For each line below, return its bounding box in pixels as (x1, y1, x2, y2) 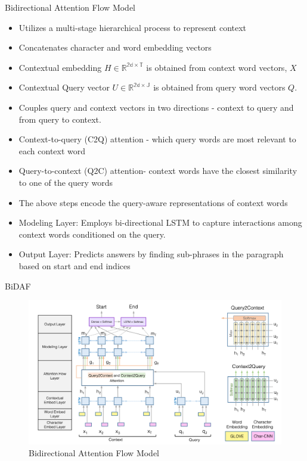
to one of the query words (18, 176, 113, 188)
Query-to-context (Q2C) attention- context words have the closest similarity (18, 164, 297, 177)
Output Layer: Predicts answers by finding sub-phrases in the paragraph (18, 248, 284, 260)
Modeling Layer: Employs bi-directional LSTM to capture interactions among (18, 216, 302, 229)
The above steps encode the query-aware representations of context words (18, 196, 288, 208)
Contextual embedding (18, 61, 102, 73)
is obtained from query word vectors (153, 81, 286, 94)
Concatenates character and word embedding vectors (18, 41, 212, 54)
